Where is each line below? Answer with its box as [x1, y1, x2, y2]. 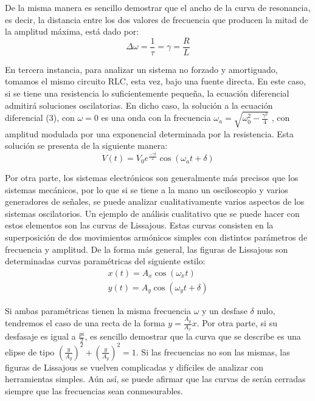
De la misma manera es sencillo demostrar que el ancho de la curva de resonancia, [5, 1, 311, 13]
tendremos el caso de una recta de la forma [5, 317, 165, 329]
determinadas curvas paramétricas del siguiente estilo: [5, 255, 206, 267]
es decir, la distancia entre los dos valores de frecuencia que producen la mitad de [5, 13, 308, 26]
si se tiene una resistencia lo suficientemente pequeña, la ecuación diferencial [5, 87, 289, 100]
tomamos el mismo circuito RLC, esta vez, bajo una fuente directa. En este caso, [5, 75, 306, 87]
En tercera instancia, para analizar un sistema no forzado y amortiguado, [5, 63, 278, 75]
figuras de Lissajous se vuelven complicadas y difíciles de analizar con [5, 360, 264, 373]
